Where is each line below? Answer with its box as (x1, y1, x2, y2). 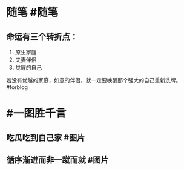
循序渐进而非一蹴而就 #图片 (6, 155, 109, 165)
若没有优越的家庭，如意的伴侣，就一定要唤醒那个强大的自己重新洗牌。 (6, 77, 182, 83)
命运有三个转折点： (6, 31, 78, 42)
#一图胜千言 (6, 106, 67, 120)
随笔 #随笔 (6, 5, 59, 19)
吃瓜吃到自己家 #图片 (6, 132, 85, 143)
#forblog (6, 83, 28, 91)
